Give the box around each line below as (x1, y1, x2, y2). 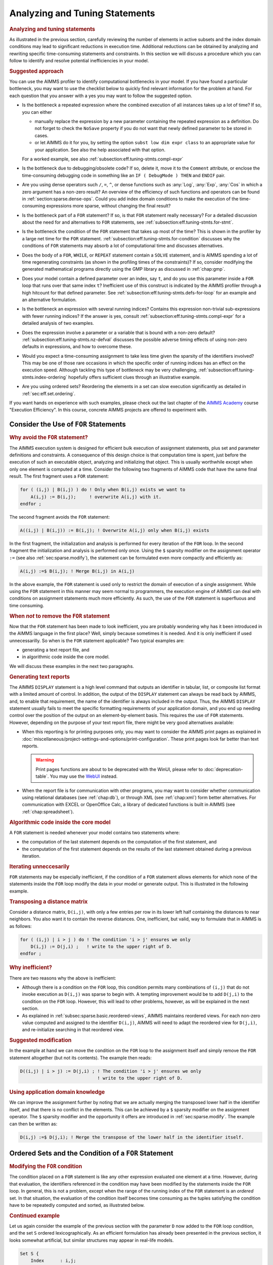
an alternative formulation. (22, 297, 77, 303)
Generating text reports (9, 673, 70, 680)
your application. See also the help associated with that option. (34, 147, 166, 153)
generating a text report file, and (22, 647, 89, 653)
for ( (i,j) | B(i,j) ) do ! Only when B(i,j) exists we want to (20, 487, 186, 493)
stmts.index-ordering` (22, 374, 68, 380)
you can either (22, 109, 53, 115)
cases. (34, 132, 49, 139)
